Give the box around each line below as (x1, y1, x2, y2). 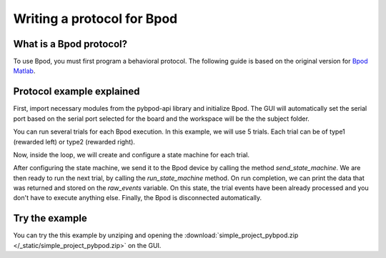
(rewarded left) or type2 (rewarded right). (13, 137, 136, 146)
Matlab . (13, 66, 36, 75)
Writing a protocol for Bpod (13, 11, 178, 26)
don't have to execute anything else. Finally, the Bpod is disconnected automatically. (13, 194, 262, 202)
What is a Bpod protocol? (13, 38, 128, 50)
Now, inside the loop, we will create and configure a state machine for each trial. (13, 150, 250, 159)
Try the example (13, 212, 87, 224)
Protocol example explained (13, 86, 140, 98)
